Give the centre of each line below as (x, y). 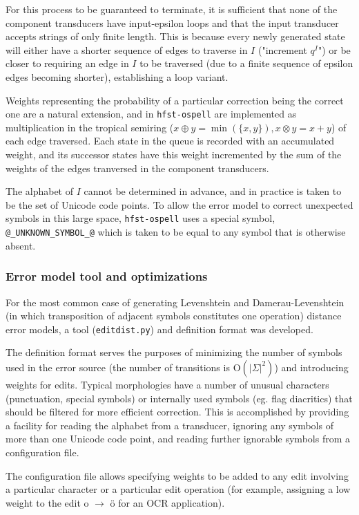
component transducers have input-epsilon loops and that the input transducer (172, 22)
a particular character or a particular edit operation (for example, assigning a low (178, 489)
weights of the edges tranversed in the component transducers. (137, 168)
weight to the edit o (47, 502)
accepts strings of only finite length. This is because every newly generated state (175, 36)
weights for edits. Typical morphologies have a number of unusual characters (167, 384)
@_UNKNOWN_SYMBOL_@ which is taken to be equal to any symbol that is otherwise (176, 232)
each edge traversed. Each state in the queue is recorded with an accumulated (170, 141)
